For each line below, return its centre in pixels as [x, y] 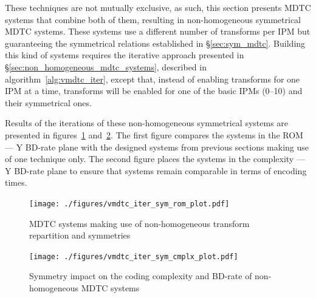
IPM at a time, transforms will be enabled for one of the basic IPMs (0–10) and [154, 91]
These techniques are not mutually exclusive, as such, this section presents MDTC [158, 7]
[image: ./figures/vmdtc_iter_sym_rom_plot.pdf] [129, 204]
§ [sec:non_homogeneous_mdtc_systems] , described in [106, 66]
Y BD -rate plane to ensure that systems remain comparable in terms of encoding [156, 170]
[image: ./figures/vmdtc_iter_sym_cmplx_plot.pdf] [134, 256]
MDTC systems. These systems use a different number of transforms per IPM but [158, 31]
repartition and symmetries [80, 235]
